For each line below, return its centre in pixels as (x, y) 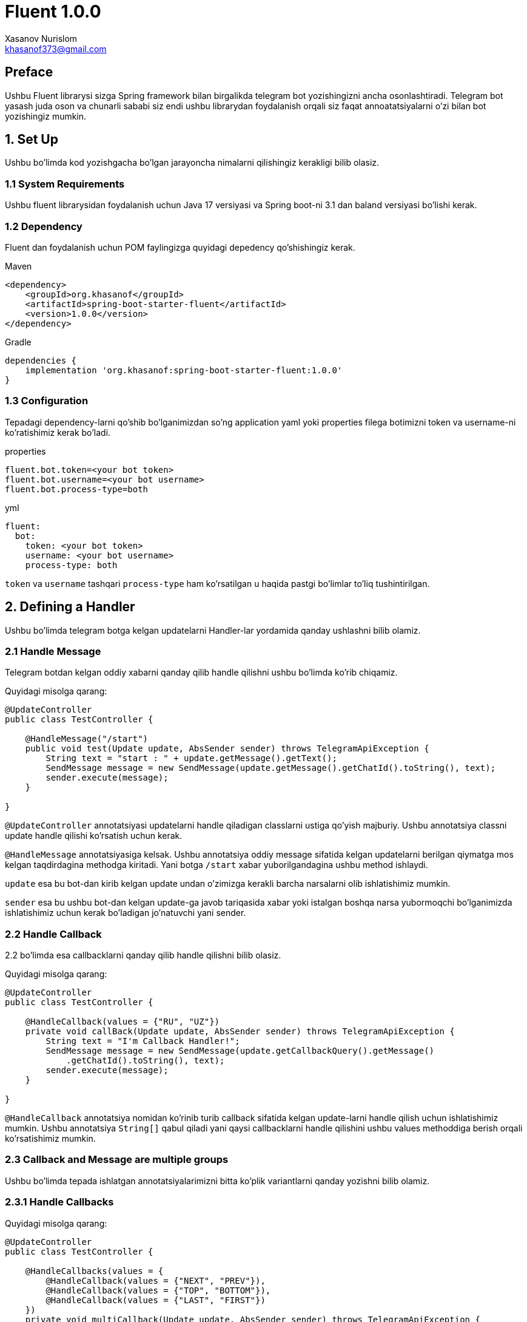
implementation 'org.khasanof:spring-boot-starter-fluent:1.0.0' (184, 370)
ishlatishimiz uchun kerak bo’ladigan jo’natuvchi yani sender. (126, 913)
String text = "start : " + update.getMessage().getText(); (191, 758)
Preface (29, 72)
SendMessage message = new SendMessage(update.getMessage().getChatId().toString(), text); (271, 768)
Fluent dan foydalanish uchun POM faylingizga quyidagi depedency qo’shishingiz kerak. (180, 247)
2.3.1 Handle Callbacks (59, 1202)
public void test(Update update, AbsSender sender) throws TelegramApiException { (227, 749)
